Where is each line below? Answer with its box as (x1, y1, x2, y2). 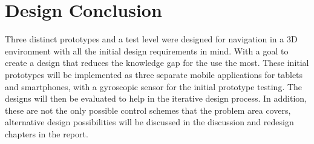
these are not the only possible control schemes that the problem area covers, (5, 103, 291, 116)
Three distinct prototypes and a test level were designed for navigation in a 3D (5, 33, 298, 45)
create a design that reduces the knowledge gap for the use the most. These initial (5, 56, 309, 69)
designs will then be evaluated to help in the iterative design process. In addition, (5, 92, 307, 105)
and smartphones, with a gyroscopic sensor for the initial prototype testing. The (5, 80, 303, 93)
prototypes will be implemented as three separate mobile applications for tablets (5, 68, 303, 80)
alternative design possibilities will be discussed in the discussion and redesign (5, 116, 294, 128)
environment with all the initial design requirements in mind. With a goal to (5, 44, 289, 57)
